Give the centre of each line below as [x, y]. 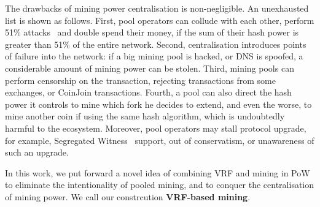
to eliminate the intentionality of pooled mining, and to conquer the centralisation [160, 185]
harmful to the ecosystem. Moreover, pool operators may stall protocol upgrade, [156, 128]
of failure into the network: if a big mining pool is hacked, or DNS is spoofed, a [154, 56]
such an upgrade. [37, 152]
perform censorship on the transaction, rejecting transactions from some [140, 80]
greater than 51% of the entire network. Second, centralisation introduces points [156, 44]
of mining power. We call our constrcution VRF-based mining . [128, 196]
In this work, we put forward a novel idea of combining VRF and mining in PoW [158, 172]
